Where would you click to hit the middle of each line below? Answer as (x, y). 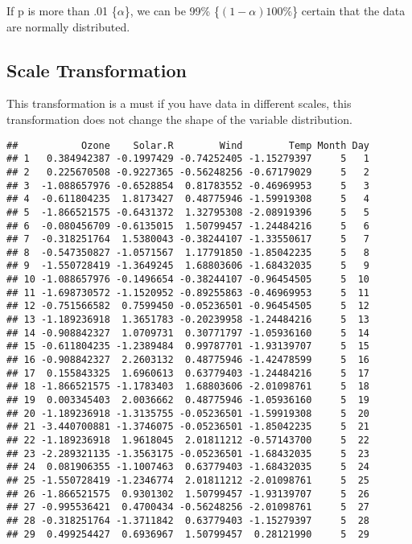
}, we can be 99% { (172, 10)
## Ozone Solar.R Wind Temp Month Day (188, 145)
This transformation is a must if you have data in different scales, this (179, 103)
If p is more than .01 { (62, 10)
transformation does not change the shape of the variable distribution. (179, 119)
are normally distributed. (68, 26)
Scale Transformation (97, 70)
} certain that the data (349, 10)
